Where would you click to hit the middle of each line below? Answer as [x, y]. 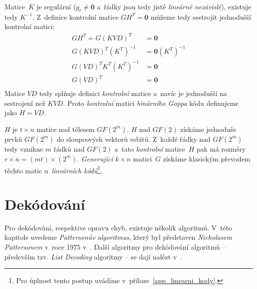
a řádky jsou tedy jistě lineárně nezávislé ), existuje [174, 6]
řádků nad [69, 148]
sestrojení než [25, 103]
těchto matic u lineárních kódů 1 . [54, 169]
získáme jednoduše [208, 129]
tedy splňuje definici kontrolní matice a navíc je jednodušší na [133, 93]
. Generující [95, 158]
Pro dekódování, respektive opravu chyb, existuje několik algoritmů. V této [118, 227]
